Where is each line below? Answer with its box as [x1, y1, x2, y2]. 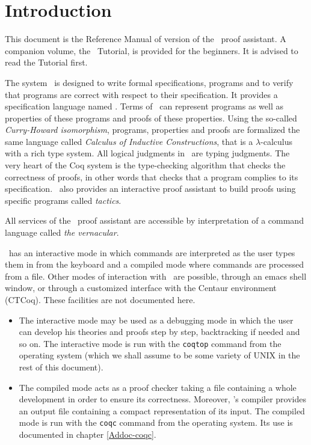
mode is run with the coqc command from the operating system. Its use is [19, 416, 293, 429]
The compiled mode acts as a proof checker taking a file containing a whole [19, 381, 297, 393]
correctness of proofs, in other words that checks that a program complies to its [5, 170, 298, 183]
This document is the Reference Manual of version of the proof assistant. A [5, 32, 286, 45]
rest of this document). [19, 361, 103, 373]
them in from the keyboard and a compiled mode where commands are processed [5, 258, 304, 271]
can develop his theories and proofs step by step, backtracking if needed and [19, 325, 300, 338]
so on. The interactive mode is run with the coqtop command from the [19, 337, 282, 349]
